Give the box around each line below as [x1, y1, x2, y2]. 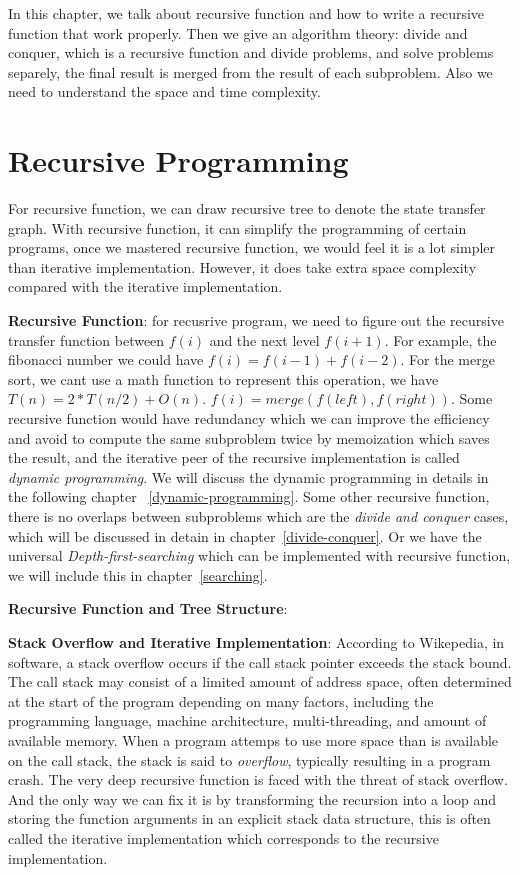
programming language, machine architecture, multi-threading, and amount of [8, 710, 487, 731]
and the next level [209, 329, 320, 350]
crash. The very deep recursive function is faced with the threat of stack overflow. [8, 769, 508, 790]
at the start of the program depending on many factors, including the [8, 690, 434, 711]
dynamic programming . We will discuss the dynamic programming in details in [8, 466, 489, 487]
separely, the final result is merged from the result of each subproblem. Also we [8, 61, 493, 82]
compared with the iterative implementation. [8, 276, 283, 297]
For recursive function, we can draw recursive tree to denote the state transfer [8, 198, 486, 219]
